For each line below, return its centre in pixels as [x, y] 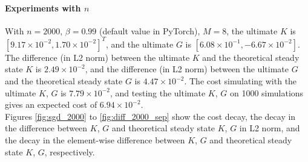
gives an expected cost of [51, 104]
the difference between [46, 128]
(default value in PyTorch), [149, 30]
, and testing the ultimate [158, 92]
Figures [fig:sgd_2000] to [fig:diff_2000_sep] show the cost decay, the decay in [150, 116]
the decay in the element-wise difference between [95, 140]
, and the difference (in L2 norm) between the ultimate [187, 69]
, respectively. [70, 151]
